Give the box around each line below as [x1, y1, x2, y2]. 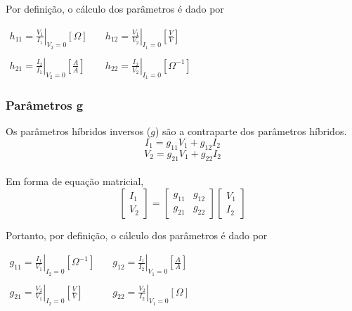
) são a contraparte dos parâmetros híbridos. [155, 124, 347, 139]
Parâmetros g [6, 96, 84, 114]
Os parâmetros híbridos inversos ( [6, 124, 151, 139]
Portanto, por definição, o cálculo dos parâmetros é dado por [6, 227, 268, 242]
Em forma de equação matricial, [6, 174, 144, 189]
